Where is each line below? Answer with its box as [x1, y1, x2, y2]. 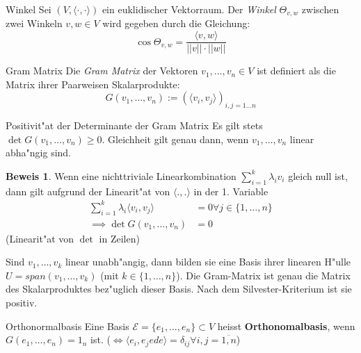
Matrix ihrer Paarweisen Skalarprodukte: [6, 76, 180, 91]
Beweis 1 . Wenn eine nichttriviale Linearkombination [6, 168, 236, 183]
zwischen [301, 2, 339, 16]
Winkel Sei [6, 2, 51, 16]
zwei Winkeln [6, 16, 63, 31]
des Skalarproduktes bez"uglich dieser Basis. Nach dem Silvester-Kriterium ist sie [6, 281, 352, 296]
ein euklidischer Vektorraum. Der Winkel [102, 2, 276, 16]
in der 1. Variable [193, 183, 268, 198]
